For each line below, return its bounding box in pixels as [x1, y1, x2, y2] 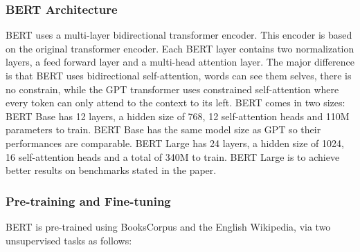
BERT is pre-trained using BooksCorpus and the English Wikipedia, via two [6, 219, 331, 233]
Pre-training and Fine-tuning [6, 192, 171, 209]
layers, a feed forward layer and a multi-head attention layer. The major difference [6, 55, 354, 69]
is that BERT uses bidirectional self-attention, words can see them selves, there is [6, 68, 352, 82]
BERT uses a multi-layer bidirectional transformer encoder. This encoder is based [6, 28, 352, 42]
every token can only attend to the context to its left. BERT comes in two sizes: [6, 95, 345, 110]
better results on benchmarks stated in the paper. [6, 163, 217, 177]
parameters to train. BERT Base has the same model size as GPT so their [6, 122, 321, 137]
